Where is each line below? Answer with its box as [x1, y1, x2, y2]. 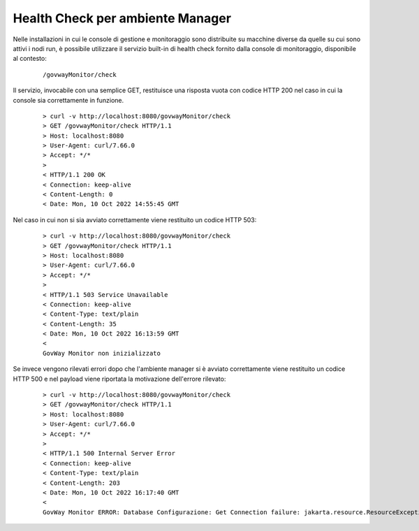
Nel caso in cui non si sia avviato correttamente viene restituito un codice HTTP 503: [13, 215, 257, 224]
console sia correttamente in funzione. [13, 96, 124, 104]
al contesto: [13, 54, 47, 63]
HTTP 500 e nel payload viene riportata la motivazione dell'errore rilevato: [13, 374, 226, 383]
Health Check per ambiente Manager [13, 10, 232, 26]
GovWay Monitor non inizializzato [43, 349, 161, 357]
